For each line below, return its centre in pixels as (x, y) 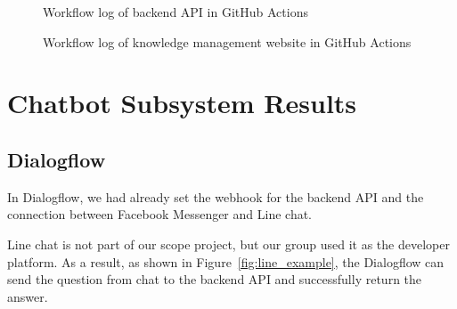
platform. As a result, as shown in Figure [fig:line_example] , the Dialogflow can (226, 261)
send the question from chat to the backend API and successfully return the (215, 279)
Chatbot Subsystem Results (182, 103)
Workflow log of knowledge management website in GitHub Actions (227, 41)
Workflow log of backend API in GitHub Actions (175, 12)
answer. (28, 296)
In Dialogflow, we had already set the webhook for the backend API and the (216, 196)
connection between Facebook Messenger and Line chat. (160, 214)
